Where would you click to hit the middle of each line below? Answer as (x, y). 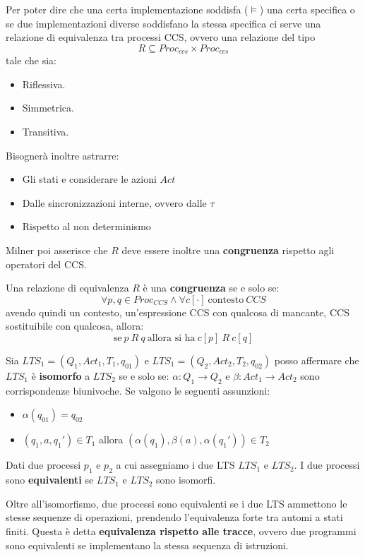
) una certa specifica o (307, 9)
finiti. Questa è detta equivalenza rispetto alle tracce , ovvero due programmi (181, 531)
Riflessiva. (44, 84)
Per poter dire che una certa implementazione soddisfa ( (127, 9)
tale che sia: (31, 60)
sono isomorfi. (186, 480)
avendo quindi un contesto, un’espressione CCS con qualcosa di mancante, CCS (178, 312)
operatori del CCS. (46, 264)
